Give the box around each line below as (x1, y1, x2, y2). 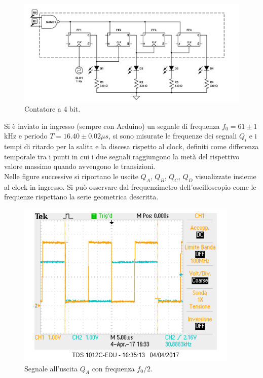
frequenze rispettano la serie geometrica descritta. (4, 191, 159, 202)
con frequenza (92, 363, 135, 373)
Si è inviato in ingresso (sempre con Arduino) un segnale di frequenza (4, 120, 220, 131)
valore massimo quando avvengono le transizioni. (4, 161, 156, 171)
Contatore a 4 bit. (24, 104, 81, 114)
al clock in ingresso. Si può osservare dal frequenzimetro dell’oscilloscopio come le (4, 181, 256, 192)
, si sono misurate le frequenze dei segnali (108, 130, 237, 141)
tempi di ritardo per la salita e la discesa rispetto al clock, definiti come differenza (4, 141, 259, 152)
